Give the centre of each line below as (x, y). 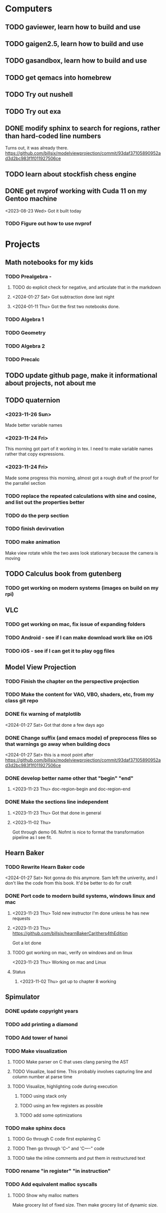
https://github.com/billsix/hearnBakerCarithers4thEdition (70, 933)
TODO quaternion (33, 400)
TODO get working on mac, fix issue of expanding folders (75, 624)
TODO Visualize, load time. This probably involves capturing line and (82, 1071)
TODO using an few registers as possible (61, 1106)
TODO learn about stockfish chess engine (71, 174)
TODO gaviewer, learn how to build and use (73, 27)
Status (19, 972)
